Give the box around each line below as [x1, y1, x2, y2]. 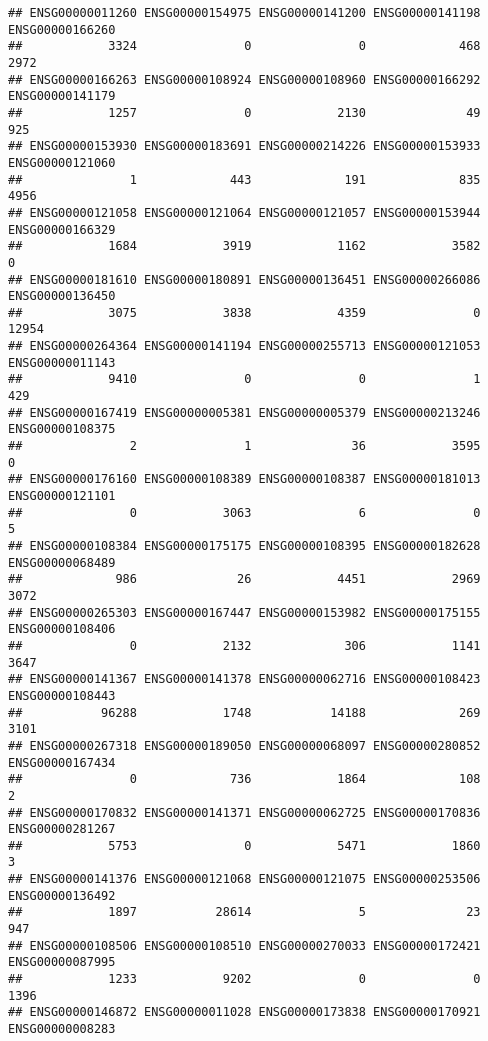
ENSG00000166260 [8, 22, 116, 37]
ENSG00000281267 [8, 822, 116, 837]
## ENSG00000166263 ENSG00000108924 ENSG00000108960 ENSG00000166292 [8, 72, 481, 87]
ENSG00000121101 [8, 489, 116, 504]
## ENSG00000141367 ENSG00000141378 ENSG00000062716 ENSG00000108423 [8, 672, 481, 687]
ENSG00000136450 [8, 289, 116, 304]
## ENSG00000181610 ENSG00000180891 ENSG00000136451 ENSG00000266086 [8, 272, 481, 287]
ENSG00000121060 [8, 155, 116, 170]
